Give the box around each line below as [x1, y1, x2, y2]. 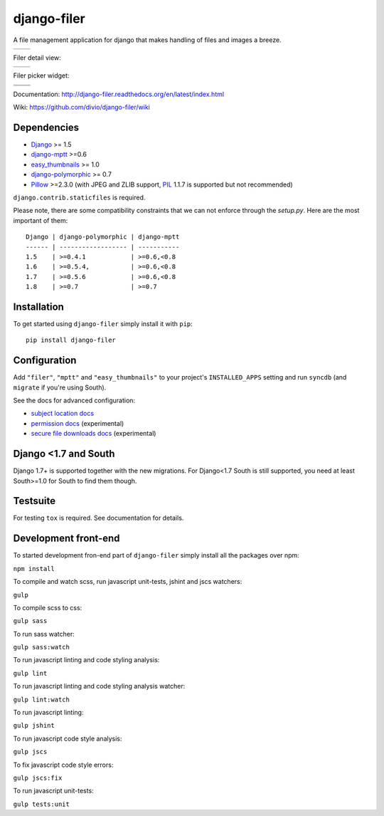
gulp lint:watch [13, 695, 70, 703]
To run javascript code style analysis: [13, 734, 122, 743]
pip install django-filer [26, 336, 117, 345]
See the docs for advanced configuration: [13, 396, 135, 405]
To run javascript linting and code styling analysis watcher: [13, 682, 186, 691]
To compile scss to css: [13, 603, 82, 612]
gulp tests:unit [13, 800, 70, 808]
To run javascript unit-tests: [13, 787, 94, 795]
